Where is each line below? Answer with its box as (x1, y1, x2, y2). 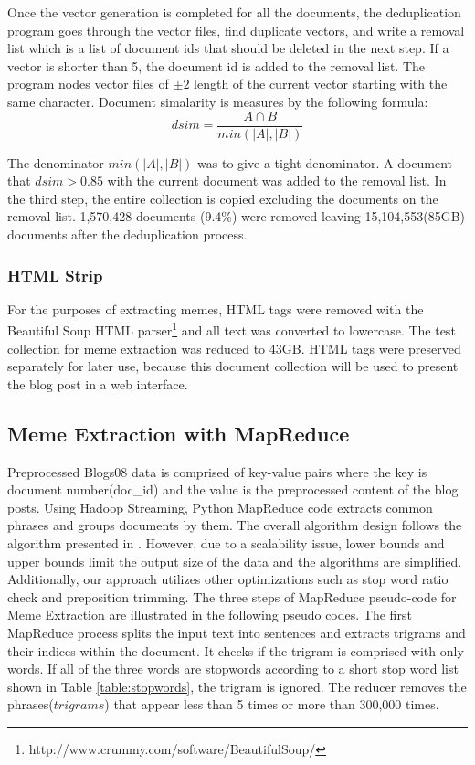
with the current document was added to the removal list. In (107, 171, 447, 190)
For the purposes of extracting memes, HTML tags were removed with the (7, 299, 424, 318)
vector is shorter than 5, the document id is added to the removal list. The (7, 56, 425, 75)
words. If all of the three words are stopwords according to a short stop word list (7, 659, 459, 678)
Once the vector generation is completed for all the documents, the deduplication (7, 3, 461, 21)
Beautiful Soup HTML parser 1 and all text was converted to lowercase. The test (7, 318, 456, 340)
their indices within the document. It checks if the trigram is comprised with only (7, 641, 464, 660)
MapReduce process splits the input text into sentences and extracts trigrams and (7, 622, 466, 642)
